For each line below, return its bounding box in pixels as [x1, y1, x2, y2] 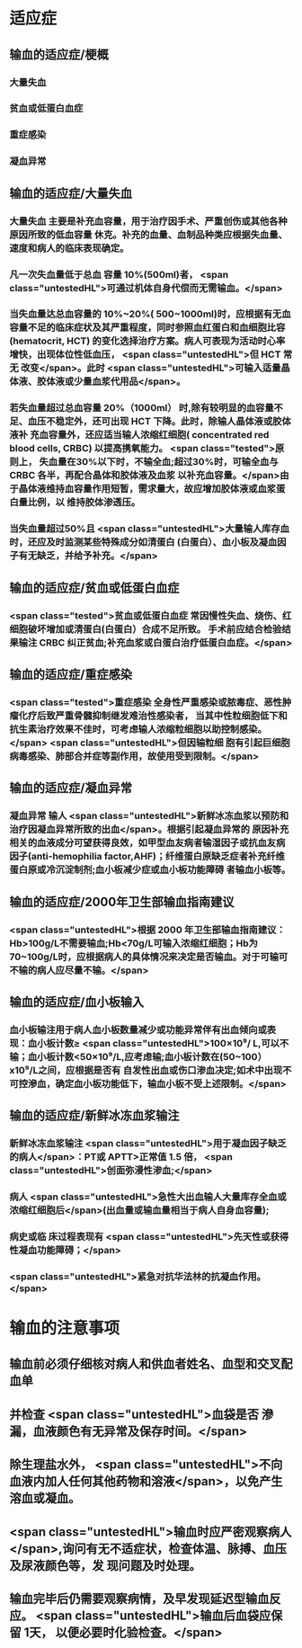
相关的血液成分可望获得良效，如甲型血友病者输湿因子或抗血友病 [9, 837, 286, 850]
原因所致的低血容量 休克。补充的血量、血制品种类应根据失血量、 [9, 228, 288, 241]
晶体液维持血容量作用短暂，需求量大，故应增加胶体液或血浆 [18, 483, 277, 495]
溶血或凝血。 [9, 1491, 81, 1506]
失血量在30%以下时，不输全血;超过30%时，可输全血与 [39, 456, 279, 468]
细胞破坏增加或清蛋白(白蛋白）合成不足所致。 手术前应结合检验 [9, 622, 282, 635]
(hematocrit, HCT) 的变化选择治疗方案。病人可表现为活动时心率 [9, 334, 286, 347]
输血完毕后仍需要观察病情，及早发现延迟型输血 [9, 1591, 270, 1607]
